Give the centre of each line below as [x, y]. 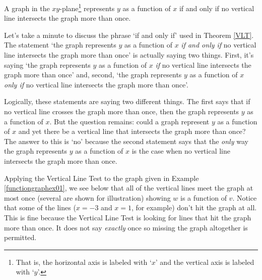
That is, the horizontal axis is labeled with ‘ [84, 262]
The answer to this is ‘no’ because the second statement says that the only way [126, 141]
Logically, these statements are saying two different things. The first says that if [127, 101]
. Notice [245, 197]
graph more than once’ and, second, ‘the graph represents [93, 75]
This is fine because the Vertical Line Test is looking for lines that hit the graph [128, 217]
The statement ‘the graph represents [60, 45]
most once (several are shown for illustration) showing [87, 197]
